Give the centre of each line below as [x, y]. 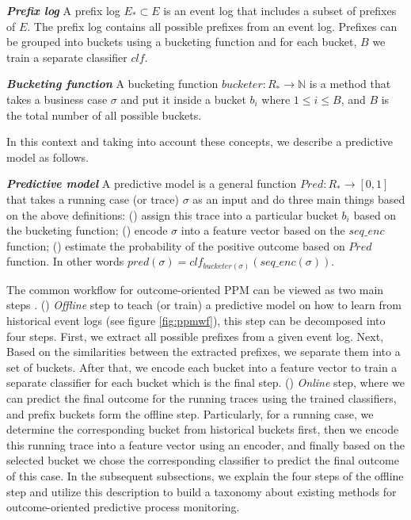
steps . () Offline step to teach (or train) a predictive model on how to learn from [204, 305]
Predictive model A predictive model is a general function [152, 184]
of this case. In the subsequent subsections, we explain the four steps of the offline [205, 475]
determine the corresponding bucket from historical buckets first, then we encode [203, 429]
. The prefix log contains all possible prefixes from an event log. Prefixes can [212, 26]
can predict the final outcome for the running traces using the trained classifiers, [202, 398]
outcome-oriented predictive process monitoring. [123, 507]
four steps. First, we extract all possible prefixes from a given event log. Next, [195, 336]
